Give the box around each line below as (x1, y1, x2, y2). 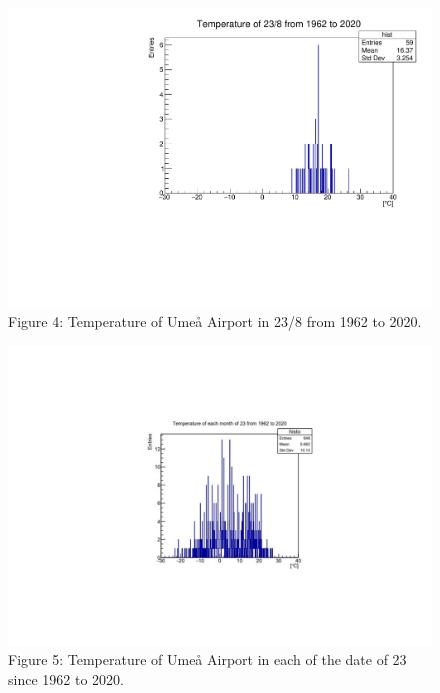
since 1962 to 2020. (8, 668, 124, 689)
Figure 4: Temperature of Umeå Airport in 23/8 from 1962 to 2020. (8, 311, 422, 332)
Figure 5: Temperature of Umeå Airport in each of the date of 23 (8, 649, 407, 670)
